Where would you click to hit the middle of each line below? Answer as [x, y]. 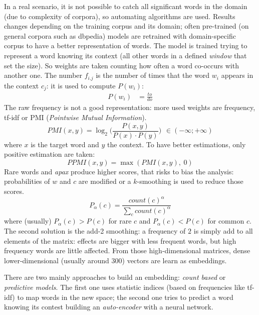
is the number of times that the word [153, 75]
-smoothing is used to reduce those [190, 181]
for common [226, 221]
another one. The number [43, 75]
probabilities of [27, 181]
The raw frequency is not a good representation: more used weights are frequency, [130, 107]
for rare [120, 221]
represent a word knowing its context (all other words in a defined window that [125, 55]
